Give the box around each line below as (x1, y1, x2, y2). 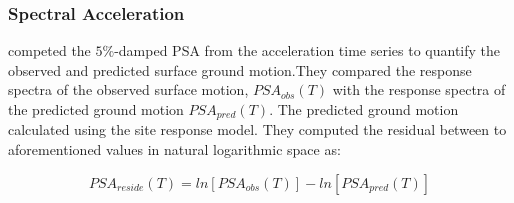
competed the (8, 40, 91, 61)
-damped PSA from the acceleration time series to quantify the (114, 40, 501, 61)
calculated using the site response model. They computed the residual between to (8, 119, 507, 140)
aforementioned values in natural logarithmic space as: (8, 139, 341, 160)
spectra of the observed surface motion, (8, 79, 249, 100)
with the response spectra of (332, 79, 506, 100)
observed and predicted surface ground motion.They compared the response (8, 59, 472, 80)
